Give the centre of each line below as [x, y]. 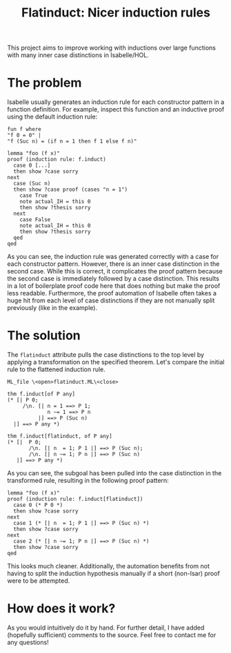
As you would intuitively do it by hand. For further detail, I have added [106, 628]
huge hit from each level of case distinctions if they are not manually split [111, 300]
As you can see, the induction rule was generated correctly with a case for [113, 257]
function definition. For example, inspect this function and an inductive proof [116, 110]
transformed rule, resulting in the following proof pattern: [88, 481]
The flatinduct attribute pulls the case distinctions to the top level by [106, 355]
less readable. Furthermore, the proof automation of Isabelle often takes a [112, 293]
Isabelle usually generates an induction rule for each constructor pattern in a [116, 102]
